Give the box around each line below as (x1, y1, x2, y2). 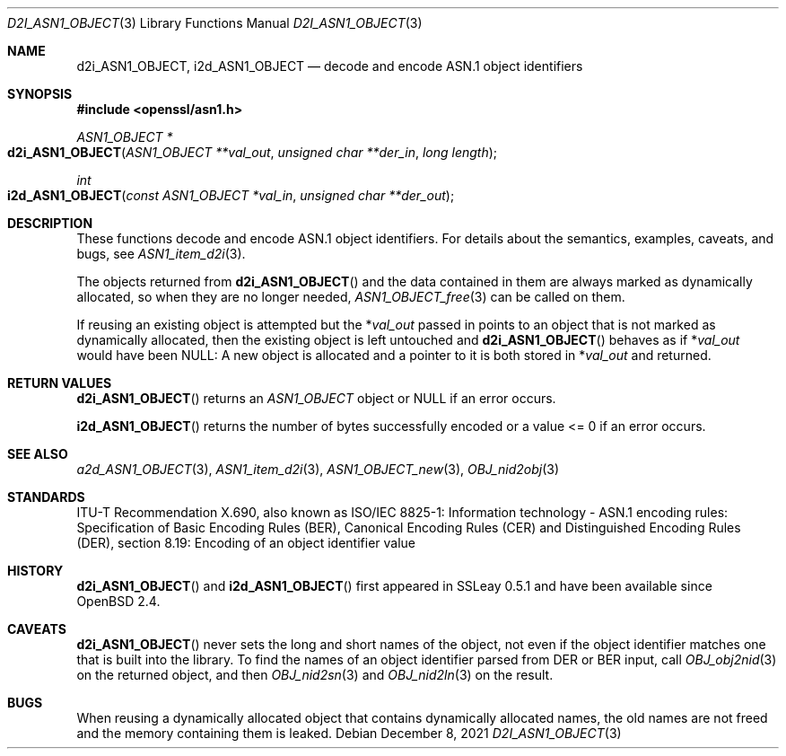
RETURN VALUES (7, 375, 112, 391)
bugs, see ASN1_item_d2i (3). (76, 246, 246, 261)
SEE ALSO (7, 446, 68, 462)
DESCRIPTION (7, 215, 93, 231)
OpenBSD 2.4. (76, 593, 161, 609)
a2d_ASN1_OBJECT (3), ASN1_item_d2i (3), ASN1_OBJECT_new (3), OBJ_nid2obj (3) (76, 462, 560, 477)
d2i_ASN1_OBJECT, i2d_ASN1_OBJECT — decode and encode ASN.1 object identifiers (76, 58, 583, 74)
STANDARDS (7, 489, 85, 505)
